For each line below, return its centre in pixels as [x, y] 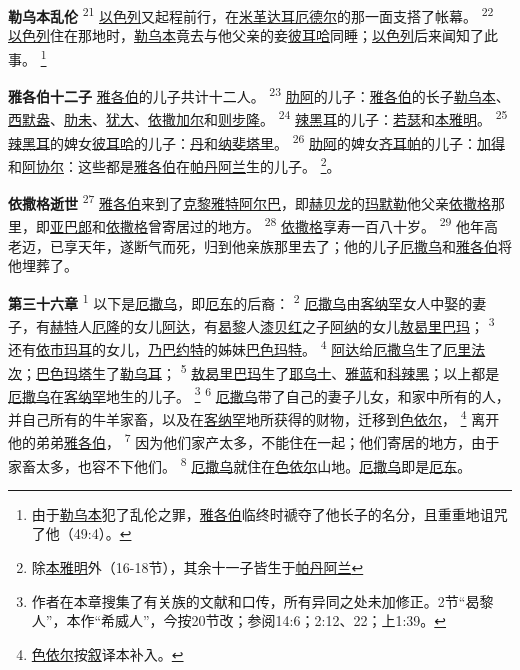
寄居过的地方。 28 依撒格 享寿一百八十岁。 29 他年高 [330, 224]
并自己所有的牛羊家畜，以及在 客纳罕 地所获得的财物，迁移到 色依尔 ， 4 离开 [254, 417]
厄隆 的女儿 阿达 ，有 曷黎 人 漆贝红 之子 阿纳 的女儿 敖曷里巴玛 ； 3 [293, 324]
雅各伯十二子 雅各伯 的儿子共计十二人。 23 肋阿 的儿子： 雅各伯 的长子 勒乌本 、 [259, 94]
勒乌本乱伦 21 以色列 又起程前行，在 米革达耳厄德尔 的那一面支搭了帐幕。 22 [251, 14]
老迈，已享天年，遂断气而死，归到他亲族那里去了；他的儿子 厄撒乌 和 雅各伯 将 [260, 245]
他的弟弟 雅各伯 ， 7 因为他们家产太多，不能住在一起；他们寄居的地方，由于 [254, 440]
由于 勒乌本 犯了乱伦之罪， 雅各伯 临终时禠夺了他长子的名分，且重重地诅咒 [269, 513]
